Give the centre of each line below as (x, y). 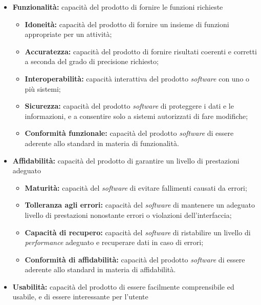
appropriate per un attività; (68, 34)
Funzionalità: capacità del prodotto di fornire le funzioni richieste (118, 7)
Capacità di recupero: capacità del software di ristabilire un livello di (138, 232)
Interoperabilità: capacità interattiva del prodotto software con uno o (137, 78)
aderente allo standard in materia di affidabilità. (100, 269)
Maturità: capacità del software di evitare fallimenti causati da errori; (136, 187)
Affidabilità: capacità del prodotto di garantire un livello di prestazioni (126, 160)
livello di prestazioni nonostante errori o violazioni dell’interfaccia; (128, 215)
